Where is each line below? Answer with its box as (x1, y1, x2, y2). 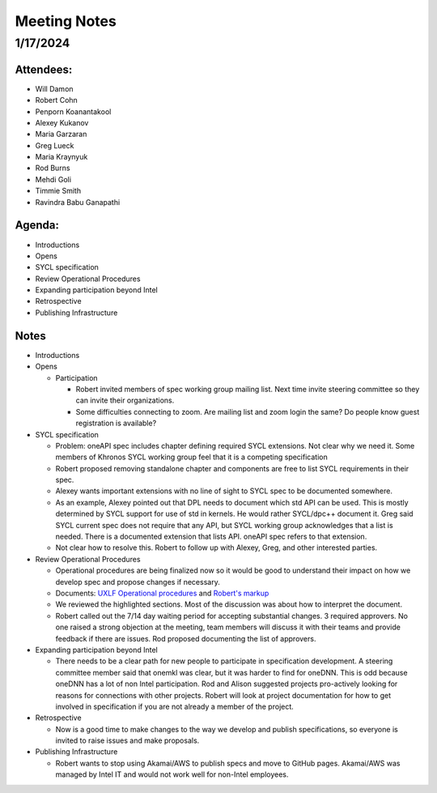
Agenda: (15, 219, 60, 232)
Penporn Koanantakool (35, 106, 112, 117)
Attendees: (15, 62, 73, 76)
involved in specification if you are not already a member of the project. (55, 701, 295, 711)
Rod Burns (35, 163, 70, 173)
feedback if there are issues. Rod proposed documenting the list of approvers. (55, 633, 316, 643)
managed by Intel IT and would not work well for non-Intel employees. (55, 770, 289, 779)
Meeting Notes (15, 12, 117, 30)
